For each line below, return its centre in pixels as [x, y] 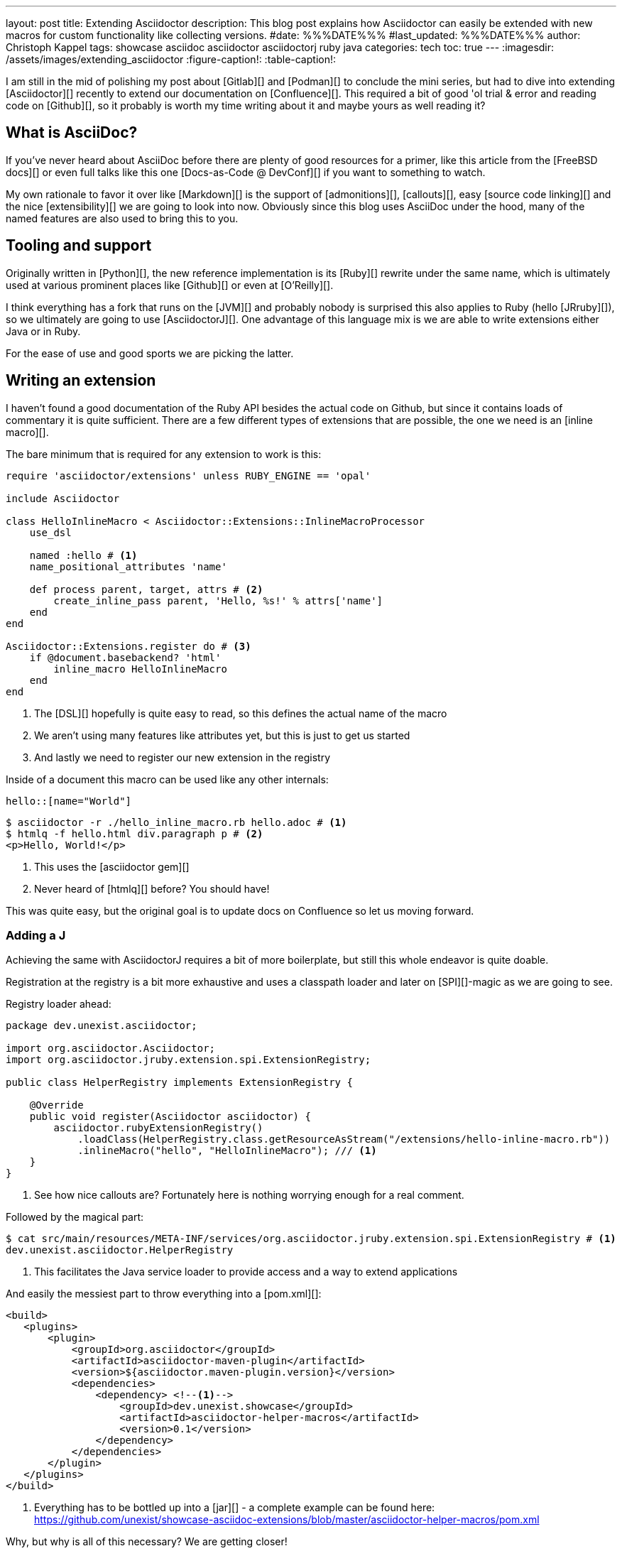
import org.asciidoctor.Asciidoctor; [111, 1049]
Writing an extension [81, 381]
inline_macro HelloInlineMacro [140, 669]
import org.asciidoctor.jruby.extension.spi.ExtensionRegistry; [189, 1060]
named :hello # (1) [83, 555]
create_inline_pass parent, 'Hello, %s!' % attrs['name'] [218, 600]
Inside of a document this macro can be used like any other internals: [167, 779]
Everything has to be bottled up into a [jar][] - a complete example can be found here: [235, 1508]
